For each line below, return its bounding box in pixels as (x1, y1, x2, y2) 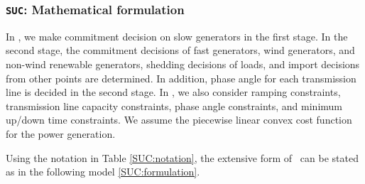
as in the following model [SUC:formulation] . (6, 164, 200, 179)
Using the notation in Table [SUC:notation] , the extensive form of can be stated (6, 150, 359, 165)
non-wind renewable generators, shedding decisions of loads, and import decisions (6, 56, 360, 71)
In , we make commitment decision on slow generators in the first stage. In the (6, 28, 348, 43)
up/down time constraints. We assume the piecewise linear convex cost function (6, 112, 352, 127)
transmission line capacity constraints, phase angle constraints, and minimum (6, 98, 343, 113)
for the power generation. (6, 126, 116, 141)
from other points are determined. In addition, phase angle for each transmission (6, 70, 356, 85)
